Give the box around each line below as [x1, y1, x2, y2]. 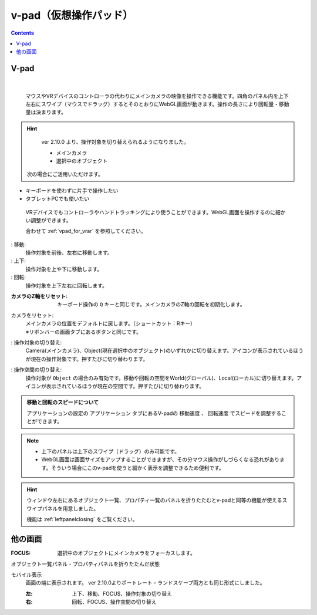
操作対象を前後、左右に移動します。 [25, 249, 113, 256]
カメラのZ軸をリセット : [11, 293, 68, 300]
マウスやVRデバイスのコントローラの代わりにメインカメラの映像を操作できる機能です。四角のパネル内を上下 [25, 92, 289, 99]
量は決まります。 [25, 109, 67, 116]
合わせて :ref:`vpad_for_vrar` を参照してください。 [25, 228, 146, 235]
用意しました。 [62, 505, 99, 512]
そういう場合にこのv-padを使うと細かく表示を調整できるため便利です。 [50, 464, 224, 471]
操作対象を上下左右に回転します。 [25, 282, 108, 289]
